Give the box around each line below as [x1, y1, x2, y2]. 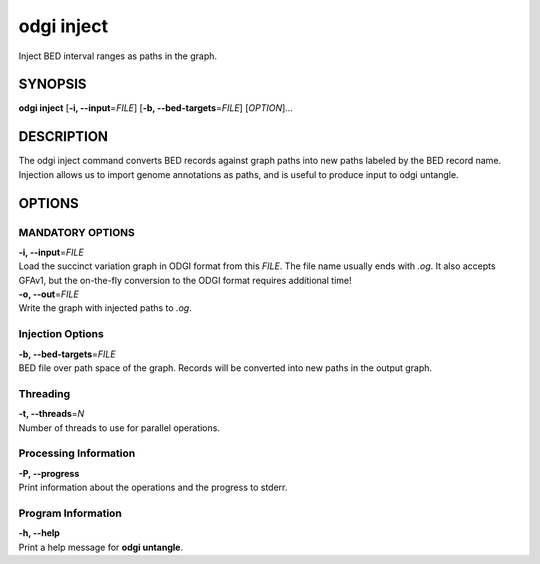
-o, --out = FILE [18, 288, 79, 300]
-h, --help [18, 527, 60, 539]
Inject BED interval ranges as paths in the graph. [18, 50, 218, 62]
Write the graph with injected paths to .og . [18, 302, 192, 314]
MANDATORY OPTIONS [18, 225, 135, 239]
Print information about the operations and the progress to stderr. [18, 481, 288, 494]
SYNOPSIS [18, 76, 87, 93]
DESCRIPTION [18, 128, 109, 145]
